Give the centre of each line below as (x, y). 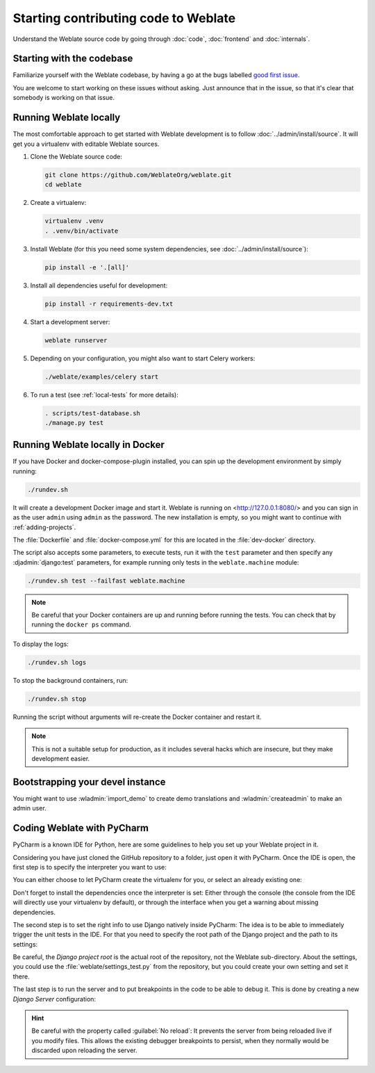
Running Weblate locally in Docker (89, 445)
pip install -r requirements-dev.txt (109, 303)
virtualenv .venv (74, 221)
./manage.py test (74, 423)
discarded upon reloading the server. (85, 1050)
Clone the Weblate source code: (76, 156)
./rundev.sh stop (57, 699)
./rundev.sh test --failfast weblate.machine (106, 581)
